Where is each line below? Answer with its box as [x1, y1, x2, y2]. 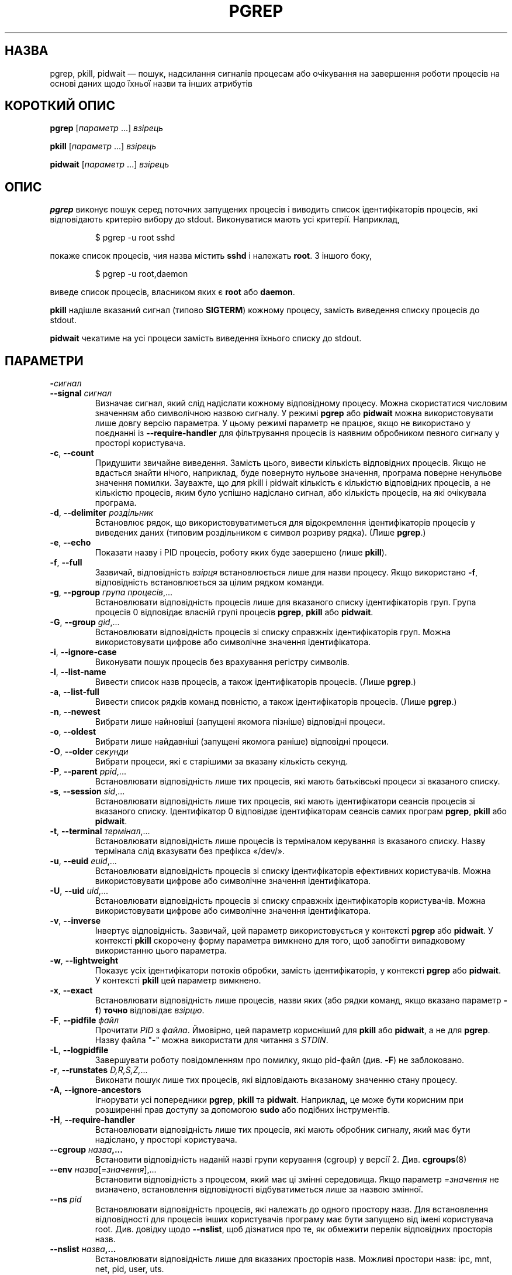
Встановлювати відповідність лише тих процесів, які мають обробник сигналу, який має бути [95, 1125, 471, 1135]
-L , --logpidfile [50, 1045, 109, 1055]
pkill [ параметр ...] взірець [50, 141, 157, 152]
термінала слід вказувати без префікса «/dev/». [95, 846, 285, 856]
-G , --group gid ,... [50, 617, 120, 628]
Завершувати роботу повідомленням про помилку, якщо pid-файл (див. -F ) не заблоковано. [95, 1055, 465, 1065]
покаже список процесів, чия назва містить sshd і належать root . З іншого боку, [50, 251, 372, 261]
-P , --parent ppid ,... [50, 766, 126, 777]
